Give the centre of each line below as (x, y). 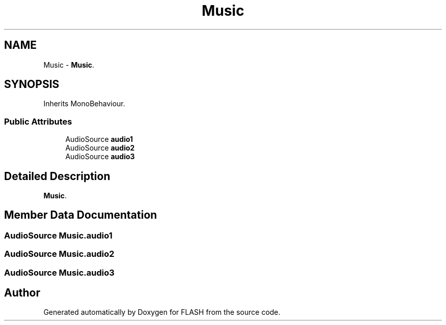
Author (22, 293)
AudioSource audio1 (99, 139)
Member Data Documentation (81, 215)
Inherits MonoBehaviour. (84, 104)
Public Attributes (38, 121)
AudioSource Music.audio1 (58, 235)
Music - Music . (69, 65)
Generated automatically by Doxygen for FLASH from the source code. (162, 312)
